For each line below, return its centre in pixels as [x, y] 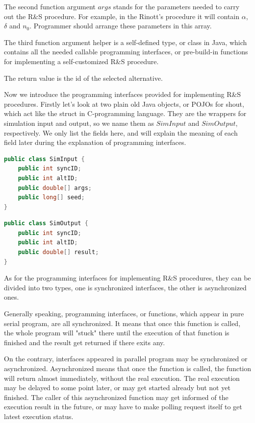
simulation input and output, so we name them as [79, 123]
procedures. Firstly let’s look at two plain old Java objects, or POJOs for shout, [124, 104]
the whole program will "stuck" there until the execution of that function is [117, 333]
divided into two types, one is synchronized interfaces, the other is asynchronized [125, 287]
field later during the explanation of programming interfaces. [95, 142]
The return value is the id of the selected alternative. [83, 78]
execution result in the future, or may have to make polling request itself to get [123, 407]
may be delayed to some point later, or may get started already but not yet [117, 388]
